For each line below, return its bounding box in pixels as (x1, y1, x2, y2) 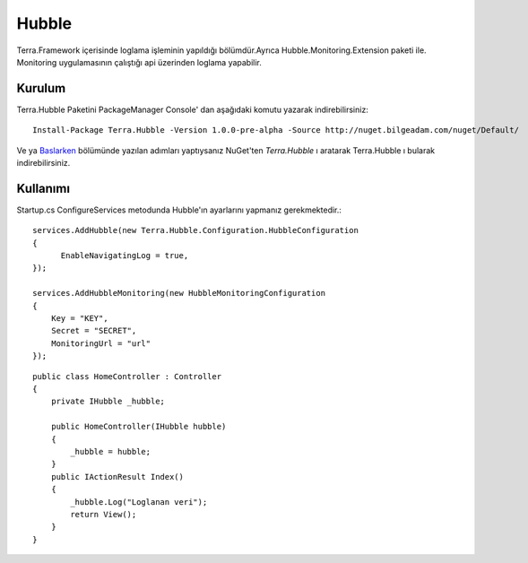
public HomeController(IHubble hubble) (50, 421, 227, 432)
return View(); (70, 509, 137, 519)
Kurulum (16, 81, 66, 96)
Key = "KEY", (50, 314, 108, 324)
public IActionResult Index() (50, 472, 184, 481)
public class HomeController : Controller (32, 371, 222, 381)
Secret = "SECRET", (50, 325, 137, 336)
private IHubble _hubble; (50, 396, 166, 407)
